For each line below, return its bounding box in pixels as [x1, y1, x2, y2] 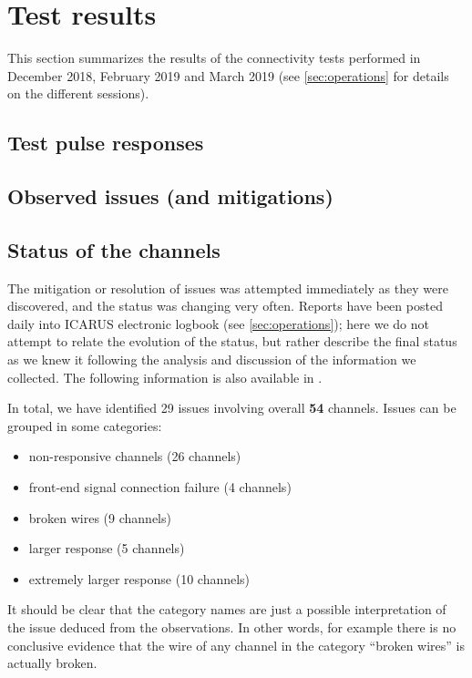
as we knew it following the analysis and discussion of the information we [7, 350, 416, 369]
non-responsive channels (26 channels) [28, 447, 241, 466]
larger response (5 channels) [28, 539, 185, 558]
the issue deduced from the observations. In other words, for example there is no [7, 617, 457, 636]
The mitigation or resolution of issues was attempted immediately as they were [7, 278, 448, 297]
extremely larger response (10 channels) [28, 569, 251, 588]
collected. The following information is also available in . [7, 367, 323, 386]
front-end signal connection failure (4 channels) [28, 478, 292, 497]
